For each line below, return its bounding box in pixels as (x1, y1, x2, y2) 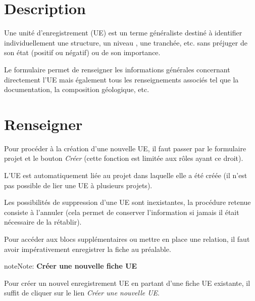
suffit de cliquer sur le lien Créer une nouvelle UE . (4, 287, 160, 298)
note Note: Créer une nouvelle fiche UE (4, 261, 137, 271)
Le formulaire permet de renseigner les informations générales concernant (4, 64, 230, 74)
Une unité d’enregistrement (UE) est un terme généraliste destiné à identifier (4, 27, 242, 38)
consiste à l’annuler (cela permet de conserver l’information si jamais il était (4, 206, 239, 217)
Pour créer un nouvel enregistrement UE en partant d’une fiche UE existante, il (4, 277, 250, 288)
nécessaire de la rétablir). (4, 217, 82, 227)
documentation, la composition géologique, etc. (4, 84, 149, 95)
